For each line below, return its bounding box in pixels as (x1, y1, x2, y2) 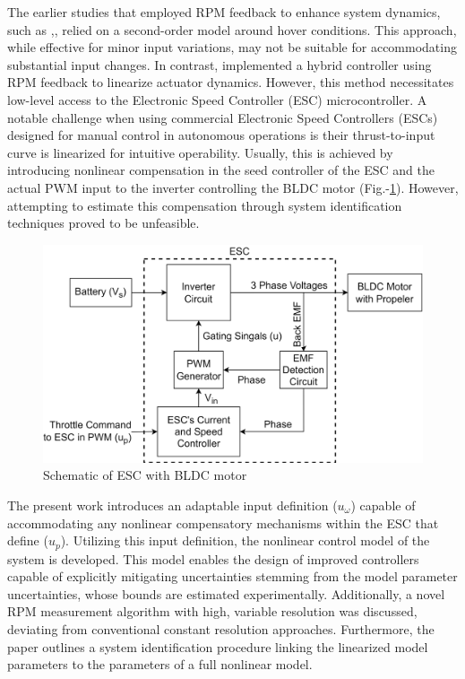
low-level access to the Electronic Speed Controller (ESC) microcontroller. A (7, 90, 427, 109)
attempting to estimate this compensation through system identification (7, 196, 402, 214)
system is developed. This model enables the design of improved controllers (7, 549, 419, 568)
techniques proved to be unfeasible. (7, 213, 200, 232)
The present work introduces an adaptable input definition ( (7, 495, 338, 514)
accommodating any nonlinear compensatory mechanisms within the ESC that (7, 513, 439, 532)
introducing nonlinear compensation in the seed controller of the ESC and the (7, 161, 435, 179)
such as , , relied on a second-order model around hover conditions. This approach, (7, 20, 457, 39)
